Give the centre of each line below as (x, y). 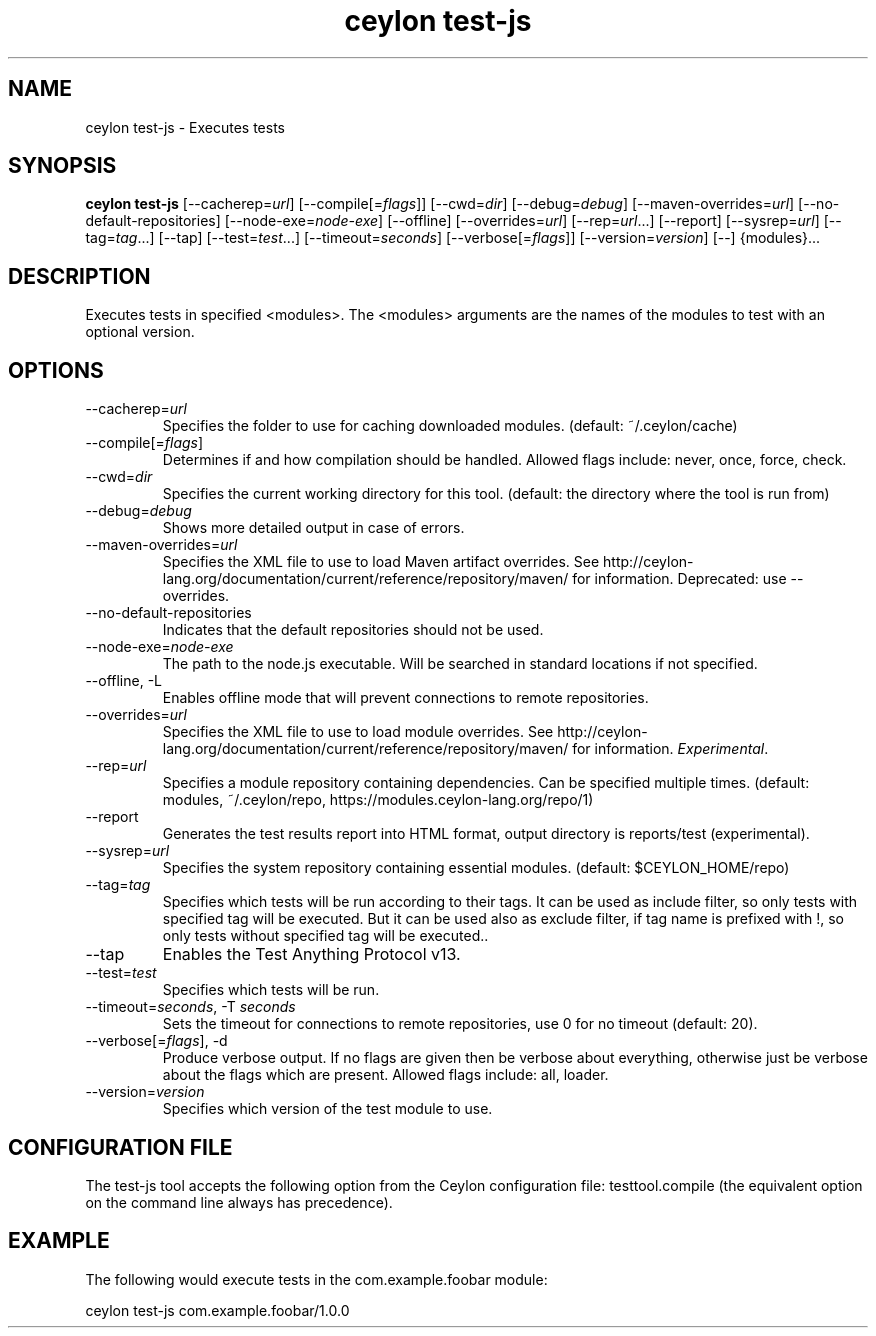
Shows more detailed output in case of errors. (313, 528)
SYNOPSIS (62, 166)
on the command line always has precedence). (239, 1202)
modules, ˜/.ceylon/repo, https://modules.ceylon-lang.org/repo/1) (378, 800)
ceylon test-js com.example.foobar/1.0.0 (217, 1310)
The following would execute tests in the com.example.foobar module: (316, 1279)
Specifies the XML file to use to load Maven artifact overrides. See (381, 562)
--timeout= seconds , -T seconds (190, 1007)
